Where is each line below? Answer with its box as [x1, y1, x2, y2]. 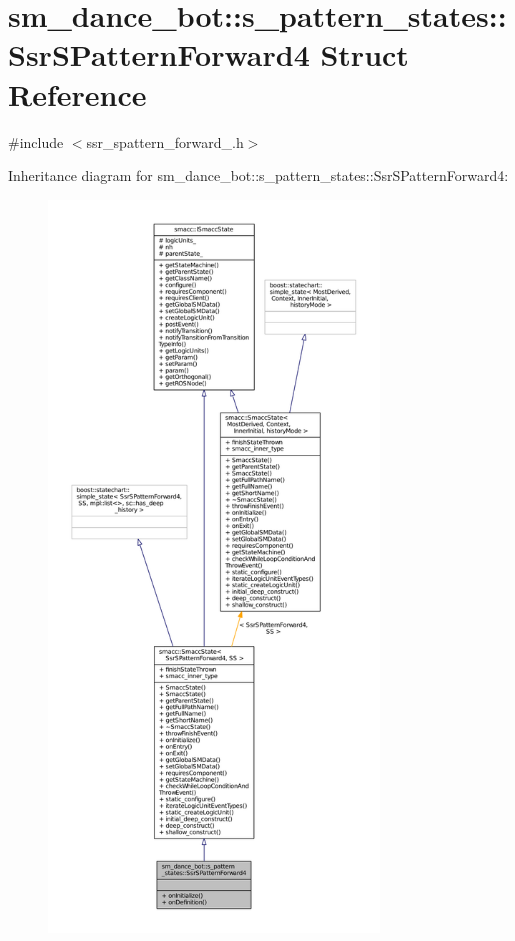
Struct [320, 34, 409, 75]
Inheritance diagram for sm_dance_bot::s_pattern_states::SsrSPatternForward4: [8, 165, 509, 186]
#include [8, 131, 64, 152]
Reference [8, 73, 147, 114]
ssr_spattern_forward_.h [86, 131, 244, 152]
